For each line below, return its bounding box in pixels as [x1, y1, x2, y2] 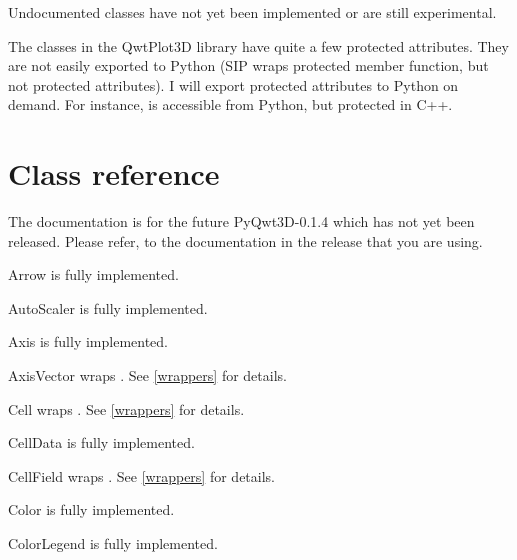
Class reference [8, 153, 220, 194]
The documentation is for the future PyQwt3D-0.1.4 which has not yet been [8, 211, 475, 232]
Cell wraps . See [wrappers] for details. [8, 398, 245, 419]
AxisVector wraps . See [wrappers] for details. [8, 365, 287, 386]
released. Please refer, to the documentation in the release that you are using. [8, 230, 483, 251]
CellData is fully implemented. [8, 432, 195, 453]
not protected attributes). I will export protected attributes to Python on [8, 74, 459, 95]
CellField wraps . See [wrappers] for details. [8, 465, 275, 486]
